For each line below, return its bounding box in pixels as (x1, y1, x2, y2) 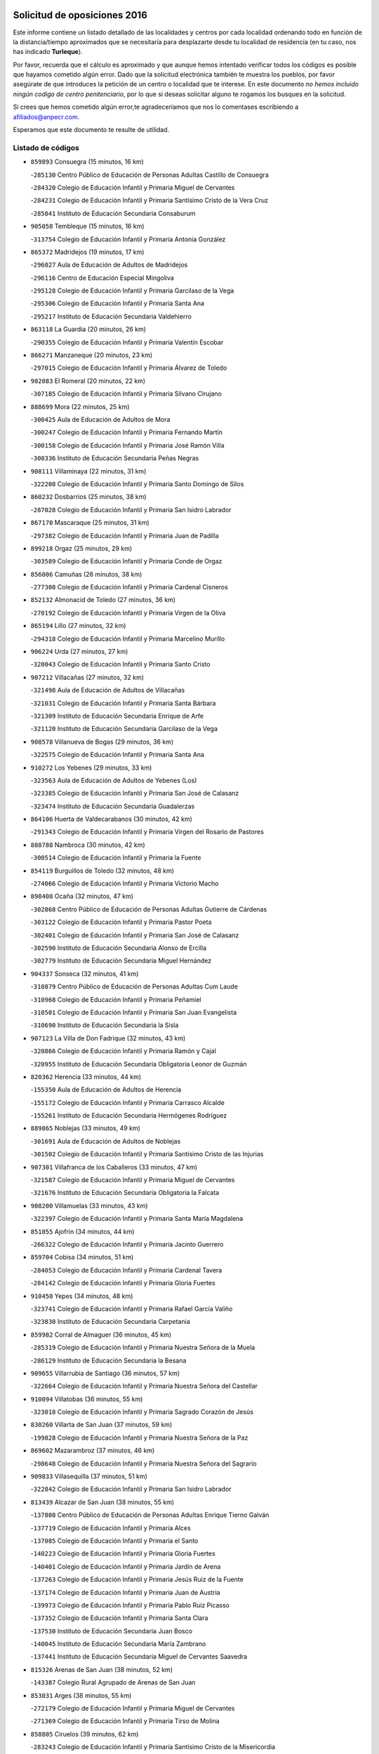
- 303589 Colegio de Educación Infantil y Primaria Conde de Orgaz (30, 557, 222, 565)
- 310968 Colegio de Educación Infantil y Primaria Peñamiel (30, 995, 201, 1003)
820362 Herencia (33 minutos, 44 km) (30, 1072, 142, 1080)
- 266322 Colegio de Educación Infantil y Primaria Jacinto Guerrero (30, 1240, 224, 1248)
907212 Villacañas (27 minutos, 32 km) (30, 673, 144, 681)
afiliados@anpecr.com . (13, 112, 80, 121)
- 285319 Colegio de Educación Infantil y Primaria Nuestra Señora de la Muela (30, 1344, 255, 1352)
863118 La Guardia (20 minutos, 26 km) (30, 325, 147, 333)
